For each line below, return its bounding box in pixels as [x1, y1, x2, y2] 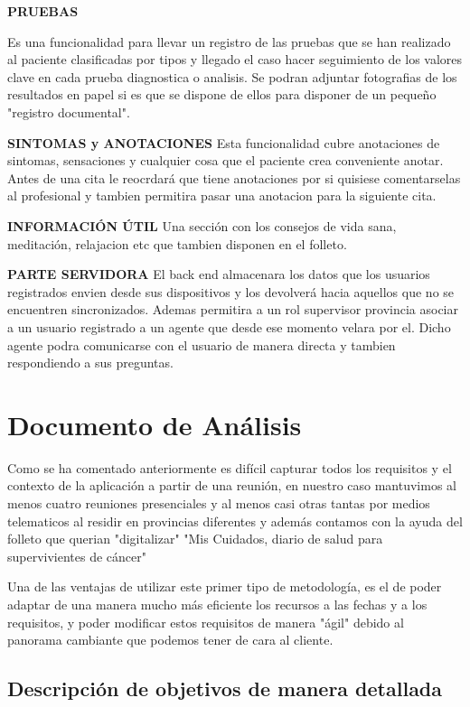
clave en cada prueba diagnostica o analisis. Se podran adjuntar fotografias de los [7, 67, 457, 86]
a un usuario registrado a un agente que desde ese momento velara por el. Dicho [7, 317, 451, 336]
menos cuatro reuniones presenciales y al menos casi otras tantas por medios [7, 494, 430, 512]
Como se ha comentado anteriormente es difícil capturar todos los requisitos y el [7, 458, 452, 477]
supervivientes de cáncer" [7, 546, 147, 565]
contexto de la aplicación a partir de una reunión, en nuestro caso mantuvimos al [7, 476, 456, 495]
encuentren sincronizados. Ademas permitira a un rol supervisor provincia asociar [7, 300, 458, 319]
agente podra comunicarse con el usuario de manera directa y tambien [7, 335, 396, 354]
